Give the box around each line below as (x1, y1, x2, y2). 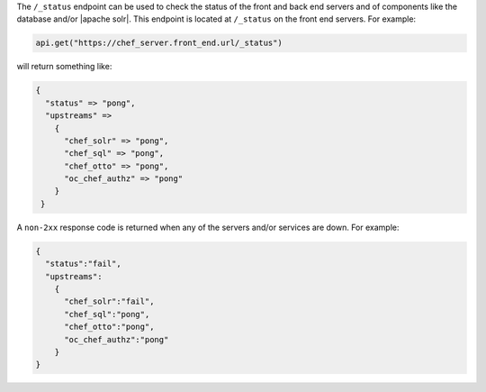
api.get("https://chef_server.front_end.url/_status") (35, 38, 283, 49)
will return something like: (16, 61, 112, 72)
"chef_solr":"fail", (64, 296, 155, 306)
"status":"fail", (45, 259, 121, 269)
